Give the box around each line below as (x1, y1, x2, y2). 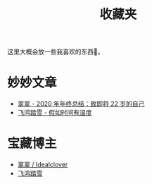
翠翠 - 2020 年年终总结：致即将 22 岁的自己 (17, 99, 145, 108)
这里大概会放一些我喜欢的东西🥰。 (7, 47, 104, 56)
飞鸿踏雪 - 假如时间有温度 (17, 109, 93, 117)
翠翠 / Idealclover (17, 160, 68, 169)
